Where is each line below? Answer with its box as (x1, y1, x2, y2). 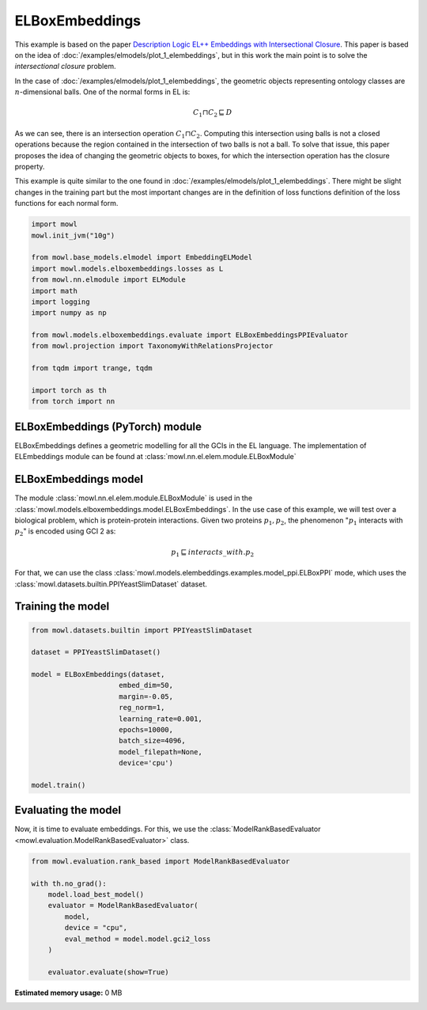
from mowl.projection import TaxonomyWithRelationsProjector (31, 341, 274, 351)
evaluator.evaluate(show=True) (47, 967, 169, 977)
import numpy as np (31, 309, 107, 317)
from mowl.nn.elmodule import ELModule (31, 275, 186, 284)
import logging (31, 297, 90, 306)
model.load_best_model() (47, 890, 145, 899)
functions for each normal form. (14, 199, 119, 208)
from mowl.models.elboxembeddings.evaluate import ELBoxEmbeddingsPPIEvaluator (31, 331, 349, 340)
